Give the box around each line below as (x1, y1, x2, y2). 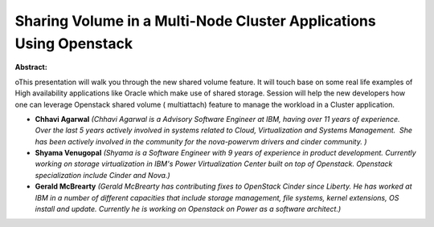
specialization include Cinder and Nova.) (35, 170, 170, 180)
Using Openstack (14, 34, 133, 52)
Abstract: (14, 63, 47, 72)
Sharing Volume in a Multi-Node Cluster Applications (14, 12, 377, 30)
